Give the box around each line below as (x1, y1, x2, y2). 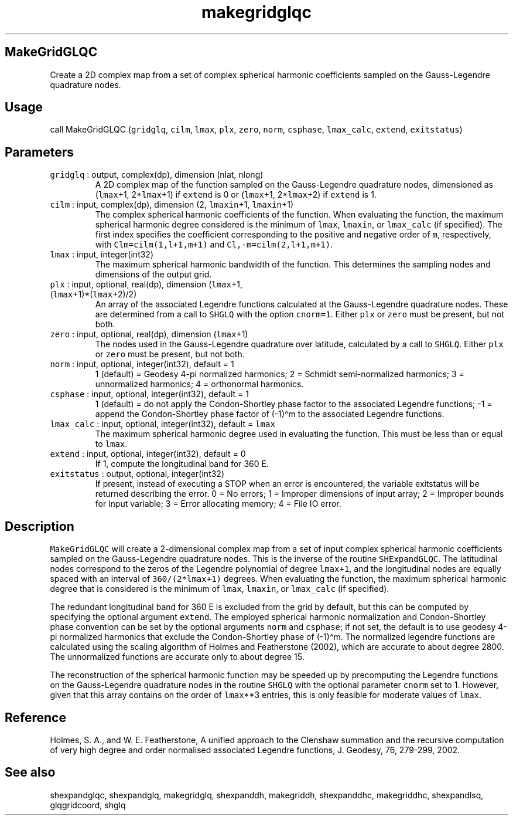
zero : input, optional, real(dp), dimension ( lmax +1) (50, 329, 248, 340)
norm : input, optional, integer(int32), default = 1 (50, 359, 234, 370)
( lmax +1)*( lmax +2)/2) (50, 289, 137, 300)
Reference (5, 710, 66, 725)
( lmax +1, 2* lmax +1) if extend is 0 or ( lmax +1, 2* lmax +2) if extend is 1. (95, 189, 377, 200)
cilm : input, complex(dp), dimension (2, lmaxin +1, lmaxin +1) (50, 199, 294, 210)
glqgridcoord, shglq (50, 799, 126, 810)
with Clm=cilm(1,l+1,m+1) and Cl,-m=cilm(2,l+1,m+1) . (95, 239, 333, 250)
